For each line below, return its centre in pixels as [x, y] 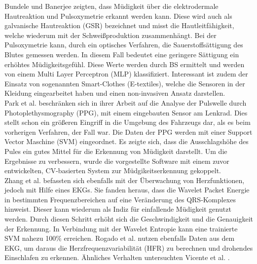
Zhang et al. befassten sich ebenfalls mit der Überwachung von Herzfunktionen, [125, 180]
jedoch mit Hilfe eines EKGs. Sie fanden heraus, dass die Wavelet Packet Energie [127, 190]
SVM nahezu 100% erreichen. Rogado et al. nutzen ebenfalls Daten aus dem [120, 238]
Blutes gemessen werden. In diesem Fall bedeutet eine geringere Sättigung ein [122, 54]
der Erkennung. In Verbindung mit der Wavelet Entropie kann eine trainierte [121, 228]
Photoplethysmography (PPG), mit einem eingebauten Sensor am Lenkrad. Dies [126, 112]
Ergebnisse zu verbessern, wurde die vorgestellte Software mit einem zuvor [117, 161]
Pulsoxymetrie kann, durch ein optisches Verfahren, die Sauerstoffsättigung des [124, 45]
